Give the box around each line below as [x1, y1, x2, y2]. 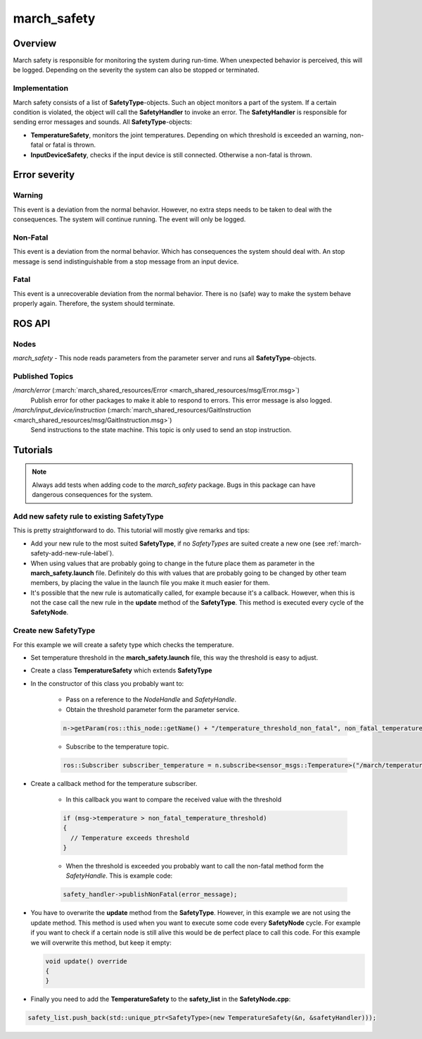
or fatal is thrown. [44, 141, 96, 149]
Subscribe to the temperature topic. [65, 742, 169, 751]
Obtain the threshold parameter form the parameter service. [65, 705, 240, 713]
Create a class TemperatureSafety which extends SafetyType [30, 666, 212, 675]
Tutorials [13, 444, 53, 456]
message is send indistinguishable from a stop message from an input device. [13, 257, 239, 266]
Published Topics [13, 371, 74, 381]
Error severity [13, 169, 75, 181]
